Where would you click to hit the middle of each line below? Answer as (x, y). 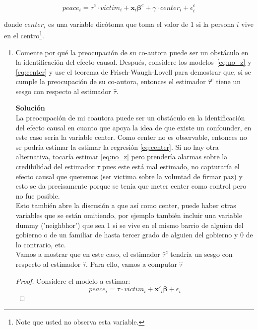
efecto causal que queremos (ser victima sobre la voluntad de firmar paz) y (129, 176)
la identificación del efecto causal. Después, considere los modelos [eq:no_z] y (133, 62)
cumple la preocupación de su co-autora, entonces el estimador (111, 81)
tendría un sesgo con (201, 254)
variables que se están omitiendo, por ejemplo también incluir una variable (129, 215)
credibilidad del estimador (55, 166)
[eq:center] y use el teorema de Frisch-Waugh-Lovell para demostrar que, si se (133, 71)
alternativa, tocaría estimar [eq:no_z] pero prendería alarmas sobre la (122, 157)
